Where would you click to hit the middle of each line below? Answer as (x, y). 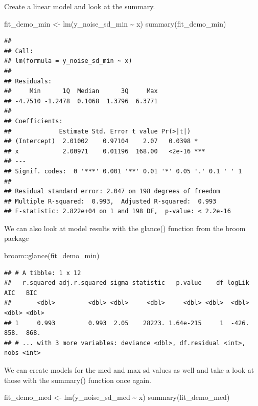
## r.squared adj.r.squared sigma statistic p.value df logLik (127, 283)
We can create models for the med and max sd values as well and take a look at (129, 370)
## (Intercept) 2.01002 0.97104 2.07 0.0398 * (101, 141)
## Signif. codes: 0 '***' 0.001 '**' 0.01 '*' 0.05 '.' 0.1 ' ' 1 (123, 171)
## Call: (19, 51)
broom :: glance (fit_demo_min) (52, 255)
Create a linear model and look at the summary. (80, 6)
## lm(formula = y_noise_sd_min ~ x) (68, 61)
